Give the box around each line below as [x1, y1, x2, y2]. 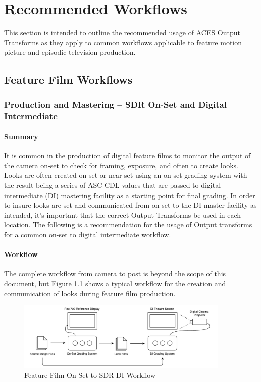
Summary [4, 131, 38, 142]
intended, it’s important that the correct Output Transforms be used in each [4, 209, 241, 220]
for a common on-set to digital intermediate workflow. [4, 229, 171, 239]
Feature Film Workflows [4, 72, 133, 87]
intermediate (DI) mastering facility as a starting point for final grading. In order [4, 189, 255, 200]
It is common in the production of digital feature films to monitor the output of [4, 150, 251, 161]
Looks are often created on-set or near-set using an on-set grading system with [4, 170, 247, 180]
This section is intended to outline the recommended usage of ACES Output [4, 27, 240, 38]
